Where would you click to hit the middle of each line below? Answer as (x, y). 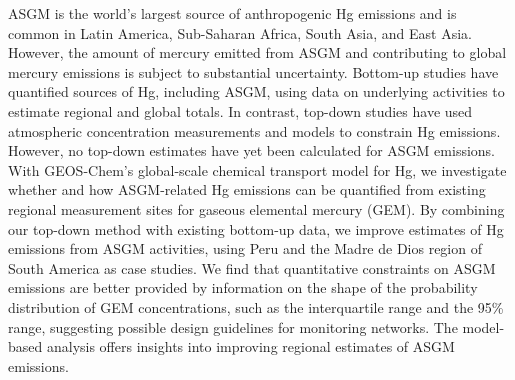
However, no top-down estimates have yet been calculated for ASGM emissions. (252, 150)
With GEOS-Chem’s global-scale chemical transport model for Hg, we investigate (257, 169)
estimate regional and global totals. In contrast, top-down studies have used (240, 110)
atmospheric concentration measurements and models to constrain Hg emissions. (254, 130)
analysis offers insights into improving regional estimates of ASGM (250, 346)
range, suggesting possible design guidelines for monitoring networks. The (233, 326)
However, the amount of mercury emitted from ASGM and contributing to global (257, 52)
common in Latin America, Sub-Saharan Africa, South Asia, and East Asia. (240, 32)
